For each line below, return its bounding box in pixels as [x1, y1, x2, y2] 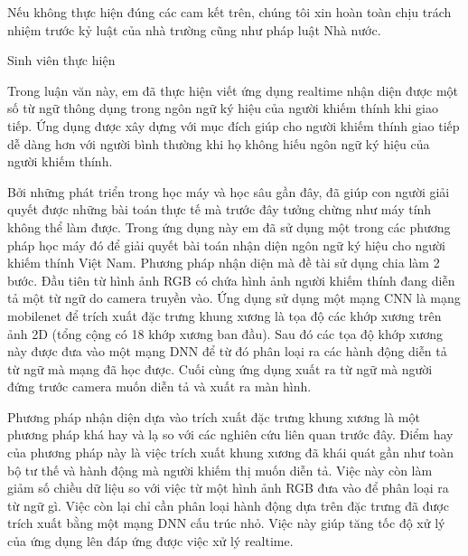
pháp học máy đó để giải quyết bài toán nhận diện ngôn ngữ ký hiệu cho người [7, 235, 446, 254]
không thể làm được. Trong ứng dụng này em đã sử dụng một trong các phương [7, 217, 451, 236]
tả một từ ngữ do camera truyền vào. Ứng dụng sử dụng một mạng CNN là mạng [7, 288, 461, 307]
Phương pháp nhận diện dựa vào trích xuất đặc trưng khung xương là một [7, 407, 420, 426]
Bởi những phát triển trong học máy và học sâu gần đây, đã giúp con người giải [7, 182, 450, 201]
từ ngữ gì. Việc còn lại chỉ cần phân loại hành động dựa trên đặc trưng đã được [7, 495, 449, 514]
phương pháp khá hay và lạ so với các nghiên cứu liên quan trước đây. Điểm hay [7, 425, 454, 444]
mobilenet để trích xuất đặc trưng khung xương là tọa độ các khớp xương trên [7, 306, 442, 325]
